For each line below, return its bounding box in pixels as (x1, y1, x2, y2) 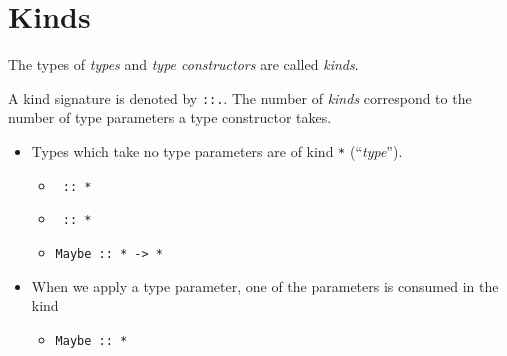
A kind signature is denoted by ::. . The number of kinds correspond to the (8, 87, 472, 108)
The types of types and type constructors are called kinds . (8, 54, 359, 75)
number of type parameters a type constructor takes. (8, 107, 332, 128)
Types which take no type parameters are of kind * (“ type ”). (31, 140, 403, 161)
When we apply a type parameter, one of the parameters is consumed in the (31, 275, 499, 296)
